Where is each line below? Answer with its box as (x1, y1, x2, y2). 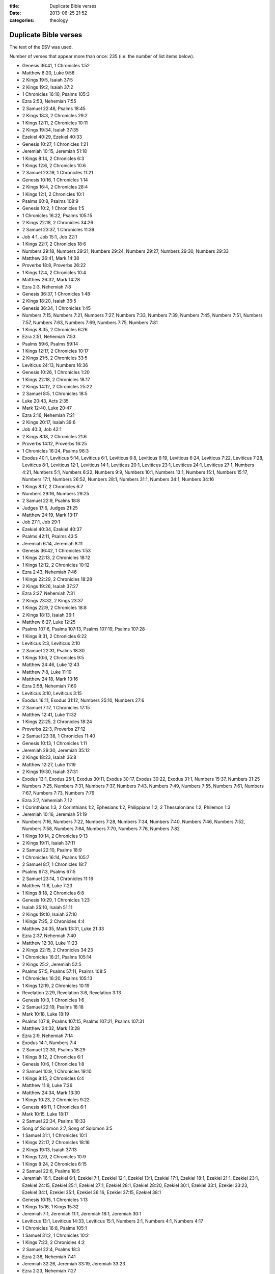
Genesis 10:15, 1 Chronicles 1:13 (22, 1197, 88, 1203)
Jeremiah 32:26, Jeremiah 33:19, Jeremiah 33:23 (22, 1261, 126, 1267)
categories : (9, 17, 35, 23)
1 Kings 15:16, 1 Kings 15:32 (22, 1203, 79, 1210)
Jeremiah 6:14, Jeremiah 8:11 (22, 540, 83, 546)
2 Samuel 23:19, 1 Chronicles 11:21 (22, 170, 94, 176)
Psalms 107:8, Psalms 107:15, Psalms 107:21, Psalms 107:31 (22, 1018, 145, 1024)
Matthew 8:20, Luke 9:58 (22, 69, 75, 76)
